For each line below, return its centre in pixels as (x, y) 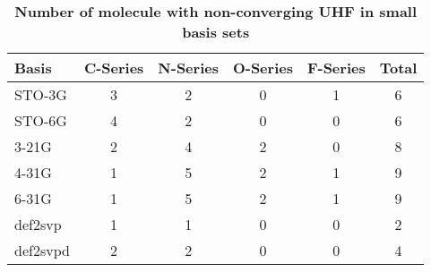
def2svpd (42, 250)
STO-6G (41, 120)
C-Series (114, 68)
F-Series (336, 68)
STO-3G (41, 94)
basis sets (216, 32)
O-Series (263, 68)
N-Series (188, 68)
